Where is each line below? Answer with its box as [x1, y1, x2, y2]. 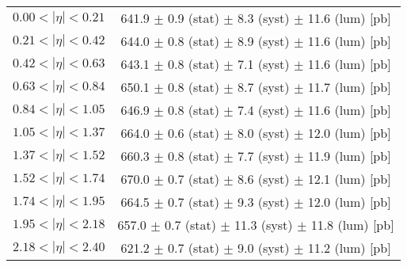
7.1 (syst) [238, 55, 290, 73]
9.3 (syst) [238, 193, 290, 211]
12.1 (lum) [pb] [307, 170, 391, 188]
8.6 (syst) [238, 170, 290, 188]
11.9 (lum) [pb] [307, 147, 391, 165]
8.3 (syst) [238, 9, 290, 27]
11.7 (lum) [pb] [307, 78, 391, 96]
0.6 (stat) [167, 124, 219, 142]
